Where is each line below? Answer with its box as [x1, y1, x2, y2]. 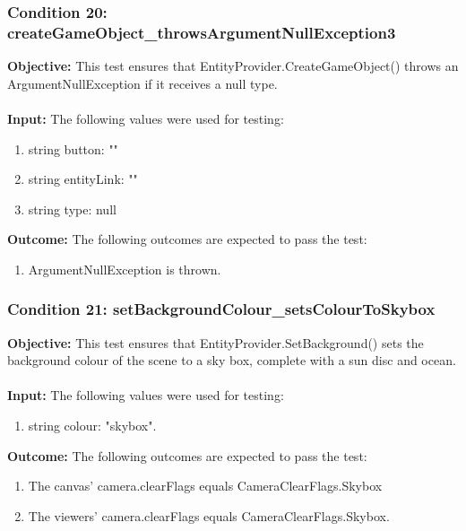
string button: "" [28, 139, 118, 158]
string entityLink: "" [28, 170, 138, 188]
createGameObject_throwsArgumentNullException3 [7, 21, 396, 43]
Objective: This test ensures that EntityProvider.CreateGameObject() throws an [7, 57, 459, 75]
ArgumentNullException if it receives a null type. [7, 74, 278, 92]
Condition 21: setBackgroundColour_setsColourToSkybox [7, 298, 436, 320]
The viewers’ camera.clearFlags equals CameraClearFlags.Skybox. [28, 506, 390, 525]
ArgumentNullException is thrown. [28, 259, 221, 278]
